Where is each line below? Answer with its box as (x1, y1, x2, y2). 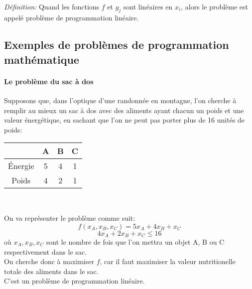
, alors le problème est (181, 1, 248, 11)
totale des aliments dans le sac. (4, 266, 99, 276)
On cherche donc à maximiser (4, 256, 94, 267)
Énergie (8, 160, 34, 172)
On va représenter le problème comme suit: (4, 212, 135, 223)
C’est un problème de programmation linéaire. (4, 276, 145, 286)
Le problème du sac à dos (4, 76, 94, 86)
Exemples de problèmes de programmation (4, 37, 229, 52)
